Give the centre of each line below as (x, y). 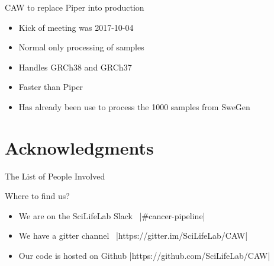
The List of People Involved (55, 176)
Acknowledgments (79, 147)
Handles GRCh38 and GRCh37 (75, 67)
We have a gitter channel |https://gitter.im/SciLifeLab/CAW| (133, 235)
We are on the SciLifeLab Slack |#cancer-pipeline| (112, 215)
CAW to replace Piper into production (75, 7)
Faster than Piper (51, 87)
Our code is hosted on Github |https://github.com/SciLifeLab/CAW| (144, 256)
